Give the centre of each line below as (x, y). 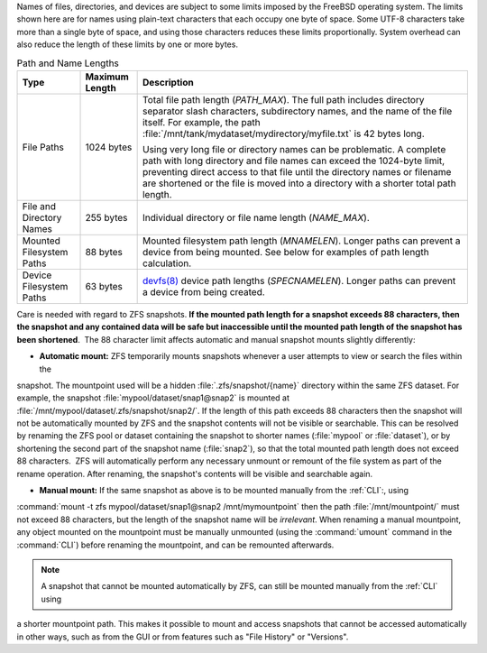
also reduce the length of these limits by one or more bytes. (128, 44)
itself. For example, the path (201, 122)
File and (39, 206)
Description (168, 82)
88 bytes (104, 252)
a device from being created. (203, 291)
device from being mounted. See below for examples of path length (285, 252)
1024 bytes (109, 147)
